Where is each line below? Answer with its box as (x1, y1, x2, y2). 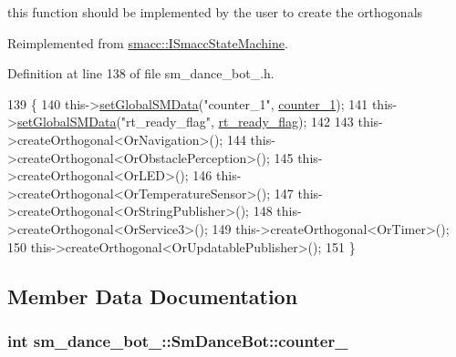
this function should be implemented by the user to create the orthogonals (7, 3, 423, 21)
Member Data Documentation (7, 281, 298, 310)
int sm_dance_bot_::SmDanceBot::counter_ (7, 329, 348, 352)
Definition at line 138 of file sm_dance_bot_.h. (7, 64, 275, 83)
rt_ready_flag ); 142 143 (218, 112, 354, 131)
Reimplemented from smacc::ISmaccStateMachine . (7, 33, 288, 52)
